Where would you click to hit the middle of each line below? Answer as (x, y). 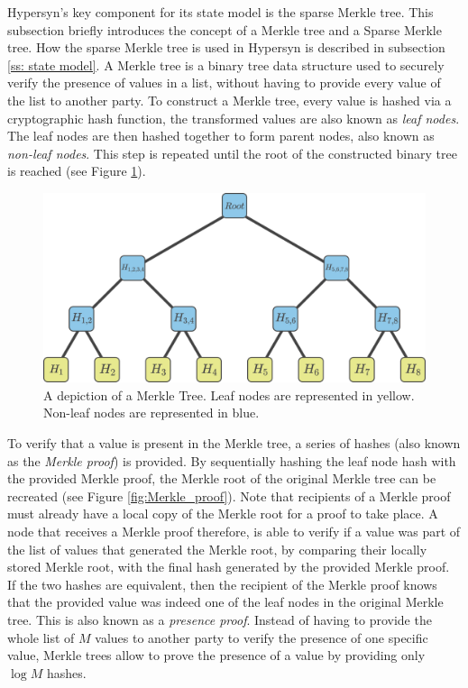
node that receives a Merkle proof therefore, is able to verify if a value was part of (234, 532)
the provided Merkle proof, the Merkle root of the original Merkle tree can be (222, 478)
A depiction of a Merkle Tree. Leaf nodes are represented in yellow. (229, 394)
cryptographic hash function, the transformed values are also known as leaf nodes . (234, 118)
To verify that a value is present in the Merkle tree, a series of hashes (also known (234, 443)
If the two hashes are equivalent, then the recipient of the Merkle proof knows (222, 584)
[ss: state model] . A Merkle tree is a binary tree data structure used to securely (226, 64)
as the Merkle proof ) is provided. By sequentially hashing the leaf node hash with (232, 460)
